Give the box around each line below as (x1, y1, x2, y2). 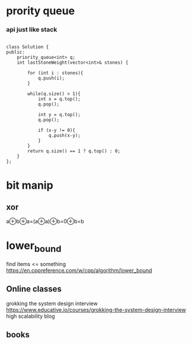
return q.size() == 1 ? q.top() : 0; (27, 148, 120, 154)
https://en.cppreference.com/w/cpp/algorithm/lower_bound (6, 267, 152, 274)
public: (6, 49, 25, 55)
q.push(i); (37, 76, 65, 82)
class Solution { (6, 44, 49, 50)
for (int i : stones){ (27, 70, 84, 76)
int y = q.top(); (37, 112, 81, 118)
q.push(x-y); (48, 133, 81, 139)
